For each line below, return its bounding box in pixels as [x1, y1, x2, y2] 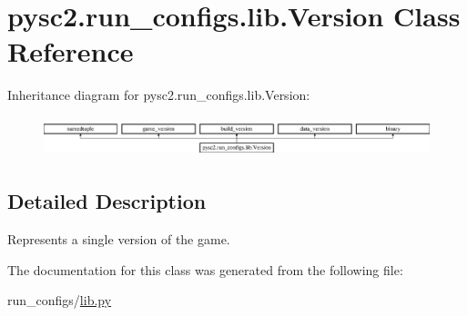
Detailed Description [7, 187, 207, 215]
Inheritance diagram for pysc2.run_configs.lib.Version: [7, 85, 310, 104]
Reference [7, 33, 134, 70]
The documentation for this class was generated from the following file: [7, 260, 403, 279]
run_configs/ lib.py [7, 291, 112, 310]
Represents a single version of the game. [7, 230, 230, 249]
